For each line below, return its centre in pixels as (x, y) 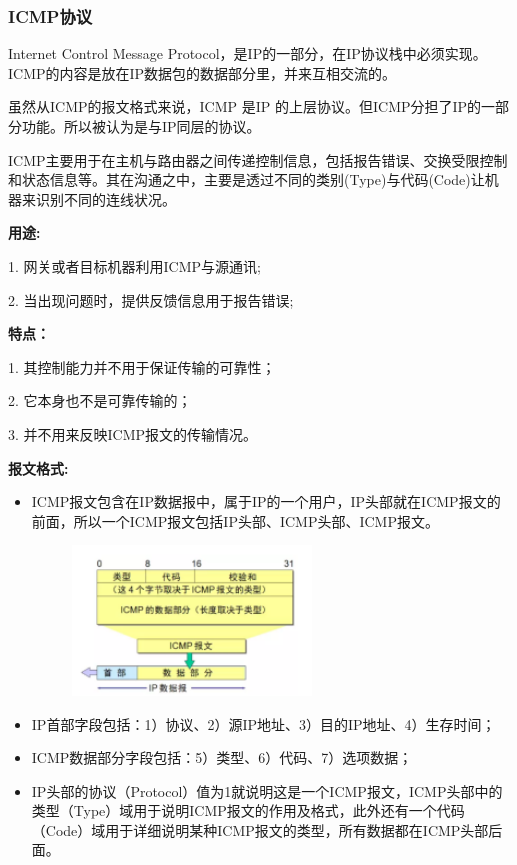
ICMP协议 (50, 15)
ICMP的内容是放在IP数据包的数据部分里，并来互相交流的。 (202, 72)
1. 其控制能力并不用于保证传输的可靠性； (142, 366)
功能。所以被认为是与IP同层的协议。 (141, 126)
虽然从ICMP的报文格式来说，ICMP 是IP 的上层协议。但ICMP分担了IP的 (245, 106)
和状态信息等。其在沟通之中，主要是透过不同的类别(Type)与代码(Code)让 (246, 179)
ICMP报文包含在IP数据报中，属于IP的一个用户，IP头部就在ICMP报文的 (266, 501)
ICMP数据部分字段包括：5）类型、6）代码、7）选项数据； (222, 757)
